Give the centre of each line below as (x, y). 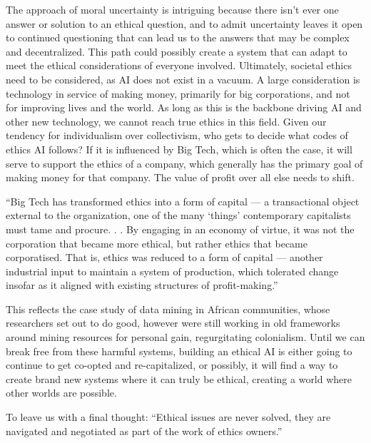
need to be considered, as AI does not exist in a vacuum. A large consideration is (183, 79)
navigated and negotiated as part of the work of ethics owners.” (144, 431)
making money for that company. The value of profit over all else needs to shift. (180, 177)
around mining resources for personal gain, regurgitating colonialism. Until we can (185, 337)
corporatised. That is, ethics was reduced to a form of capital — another (164, 257)
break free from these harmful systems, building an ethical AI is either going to (179, 351)
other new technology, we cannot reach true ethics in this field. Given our (166, 121)
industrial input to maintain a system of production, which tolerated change (172, 271)
